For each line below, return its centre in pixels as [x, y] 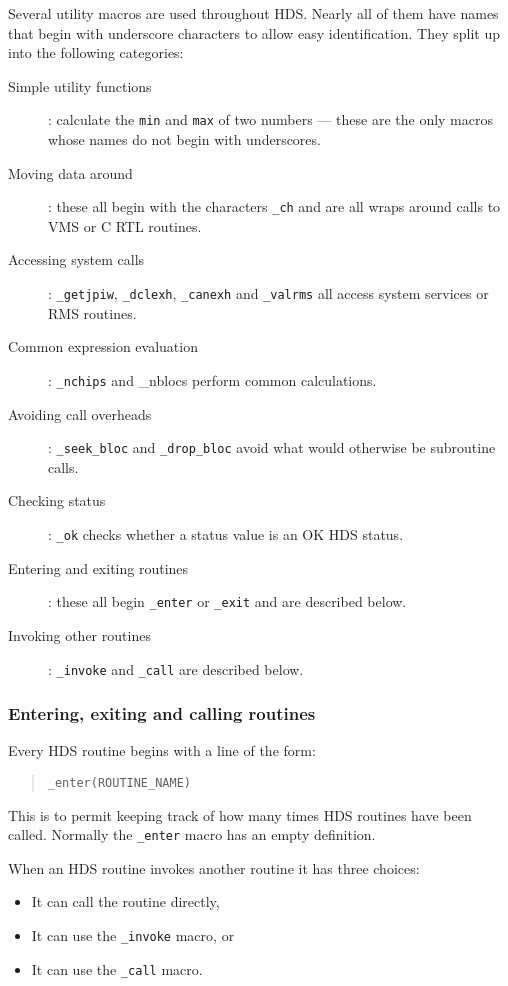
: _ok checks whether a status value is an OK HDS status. [226, 534]
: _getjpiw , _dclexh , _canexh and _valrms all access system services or [268, 293]
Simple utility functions [80, 85]
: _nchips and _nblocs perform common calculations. [212, 379]
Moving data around [70, 172]
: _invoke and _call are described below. [176, 668]
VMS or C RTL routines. [125, 225]
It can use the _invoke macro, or [133, 935]
